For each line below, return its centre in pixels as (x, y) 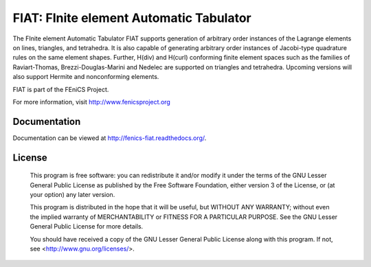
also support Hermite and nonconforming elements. (86, 77)
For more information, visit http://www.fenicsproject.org (92, 102)
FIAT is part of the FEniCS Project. (61, 89)
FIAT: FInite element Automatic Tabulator (132, 18)
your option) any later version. (72, 194)
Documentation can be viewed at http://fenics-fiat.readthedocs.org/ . (110, 138)
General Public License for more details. (87, 227)
